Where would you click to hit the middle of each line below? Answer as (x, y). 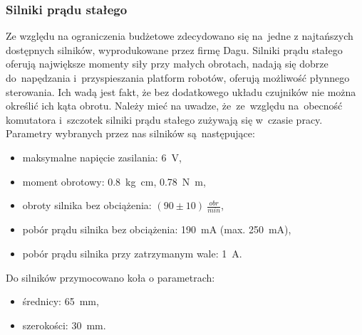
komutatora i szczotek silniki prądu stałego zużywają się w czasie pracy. (164, 119)
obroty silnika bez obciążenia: (87, 205)
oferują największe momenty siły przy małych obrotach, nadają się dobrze (167, 64)
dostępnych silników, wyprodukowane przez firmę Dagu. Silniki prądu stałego (174, 49)
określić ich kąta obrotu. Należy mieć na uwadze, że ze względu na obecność (174, 106)
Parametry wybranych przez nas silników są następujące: (130, 133)
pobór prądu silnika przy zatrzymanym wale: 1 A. (132, 254)
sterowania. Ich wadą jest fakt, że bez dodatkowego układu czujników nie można (181, 91)
